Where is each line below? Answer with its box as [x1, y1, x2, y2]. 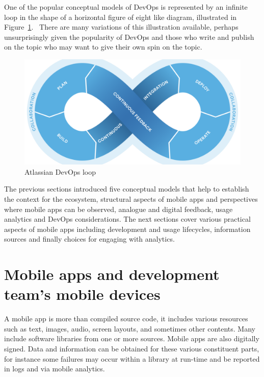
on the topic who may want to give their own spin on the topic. [4, 41, 202, 52]
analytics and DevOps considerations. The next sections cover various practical [4, 214, 251, 224]
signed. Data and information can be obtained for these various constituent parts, [4, 343, 259, 354]
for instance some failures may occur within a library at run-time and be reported [4, 353, 260, 364]
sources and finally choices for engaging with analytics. [4, 233, 175, 244]
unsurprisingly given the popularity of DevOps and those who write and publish [4, 31, 254, 42]
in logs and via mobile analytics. [4, 363, 105, 374]
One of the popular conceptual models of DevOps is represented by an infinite [4, 2, 248, 12]
